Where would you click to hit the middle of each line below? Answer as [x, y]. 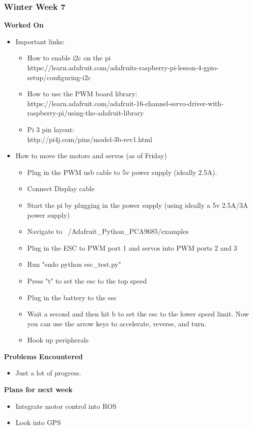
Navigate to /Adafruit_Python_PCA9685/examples [108, 231]
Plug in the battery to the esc [72, 297]
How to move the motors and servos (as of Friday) [91, 156]
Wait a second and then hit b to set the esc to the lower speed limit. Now [138, 314]
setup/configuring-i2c [59, 77]
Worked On [24, 25]
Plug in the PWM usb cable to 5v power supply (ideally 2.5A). [122, 172]
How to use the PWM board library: [82, 94]
